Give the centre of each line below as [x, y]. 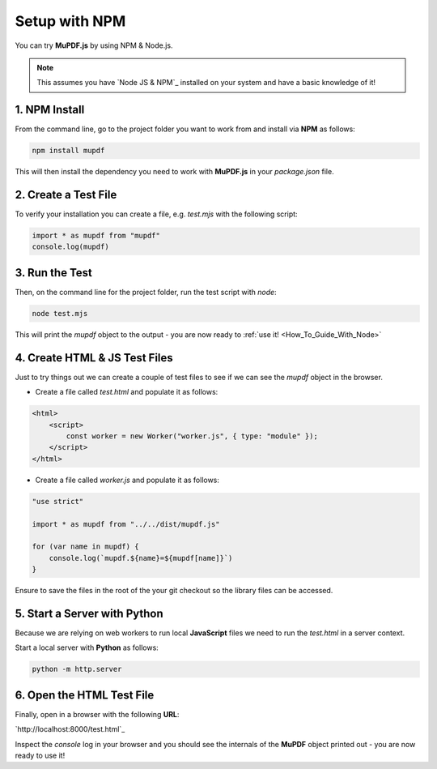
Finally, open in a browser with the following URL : [97, 714]
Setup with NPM [70, 21]
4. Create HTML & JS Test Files [94, 358]
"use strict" [58, 501]
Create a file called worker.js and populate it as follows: [127, 480]
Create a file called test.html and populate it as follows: [127, 392]
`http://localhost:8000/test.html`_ [70, 729]
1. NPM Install [50, 110]
